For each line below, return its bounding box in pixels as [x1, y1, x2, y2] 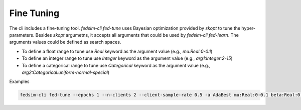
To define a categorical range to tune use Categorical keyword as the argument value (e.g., [22, 62, 211, 68]
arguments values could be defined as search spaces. [9, 39, 121, 45]
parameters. [9, 32, 35, 38]
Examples [9, 78, 30, 85]
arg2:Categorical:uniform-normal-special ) [22, 69, 110, 75]
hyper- [241, 25, 256, 31]
